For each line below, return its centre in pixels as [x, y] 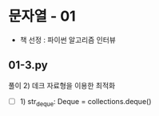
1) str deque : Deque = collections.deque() [85, 102]
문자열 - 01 [42, 16]
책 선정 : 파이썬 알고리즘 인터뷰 [68, 40]
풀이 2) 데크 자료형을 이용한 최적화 [62, 85]
